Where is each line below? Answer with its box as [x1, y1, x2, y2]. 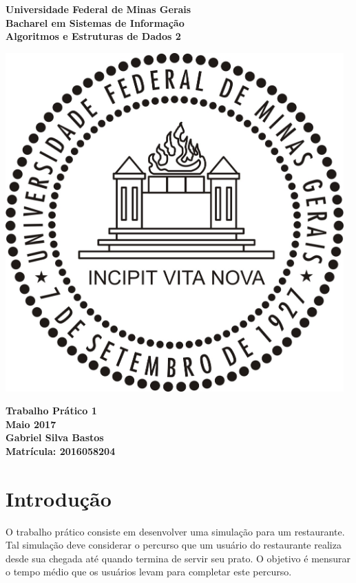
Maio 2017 [6, 416, 56, 431]
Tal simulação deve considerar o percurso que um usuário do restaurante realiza [6, 538, 342, 552]
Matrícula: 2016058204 [6, 443, 116, 458]
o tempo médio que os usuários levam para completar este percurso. [6, 564, 292, 579]
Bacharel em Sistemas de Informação [6, 15, 185, 30]
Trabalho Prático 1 [6, 403, 97, 418]
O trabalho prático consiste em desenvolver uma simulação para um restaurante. [6, 524, 345, 538]
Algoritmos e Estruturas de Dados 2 [6, 29, 181, 43]
